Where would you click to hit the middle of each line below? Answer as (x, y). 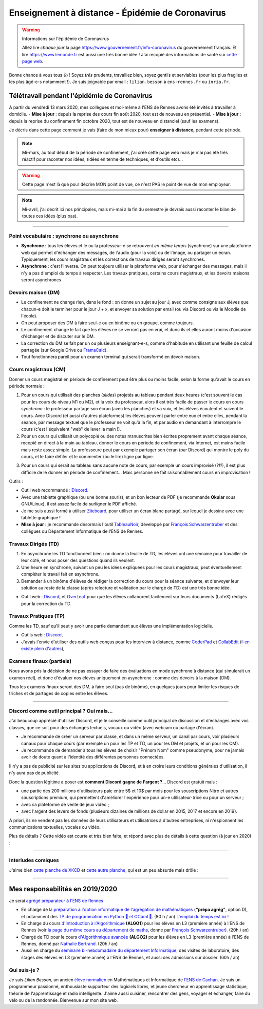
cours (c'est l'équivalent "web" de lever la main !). (71, 429)
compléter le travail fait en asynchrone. (60, 574)
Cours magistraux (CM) (37, 370)
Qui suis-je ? (24, 970)
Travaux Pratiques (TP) (37, 616)
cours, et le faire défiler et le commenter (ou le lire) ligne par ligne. (88, 456)
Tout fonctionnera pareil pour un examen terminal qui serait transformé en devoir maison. (111, 357)
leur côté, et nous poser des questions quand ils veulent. (78, 560)
